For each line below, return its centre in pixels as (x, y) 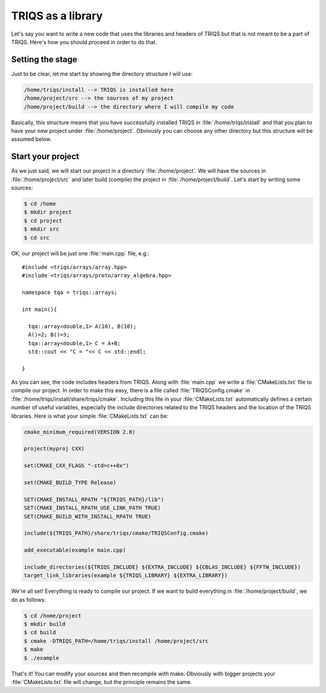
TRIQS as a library (57, 16)
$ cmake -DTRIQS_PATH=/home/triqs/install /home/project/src (116, 641)
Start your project (45, 157)
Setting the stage (44, 59)
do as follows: (29, 599)
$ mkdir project (48, 212)
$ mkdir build (45, 624)
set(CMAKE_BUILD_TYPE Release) (70, 482)
